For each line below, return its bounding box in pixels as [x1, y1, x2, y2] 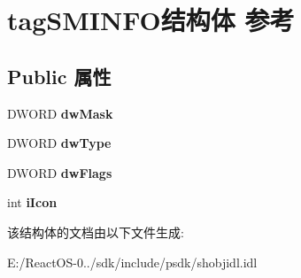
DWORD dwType [7, 134, 112, 152]
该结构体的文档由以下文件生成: [7, 222, 184, 241]
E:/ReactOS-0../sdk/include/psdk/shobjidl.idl [7, 252, 258, 271]
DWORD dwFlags [7, 163, 112, 181]
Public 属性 [7, 62, 112, 89]
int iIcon [7, 193, 58, 212]
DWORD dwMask [7, 104, 113, 122]
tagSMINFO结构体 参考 [7, 2, 295, 38]
